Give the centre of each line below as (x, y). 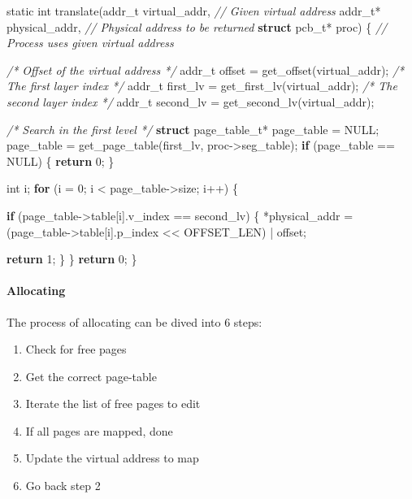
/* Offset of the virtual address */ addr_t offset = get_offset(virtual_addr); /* (206, 69)
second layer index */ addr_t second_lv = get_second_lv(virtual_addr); (191, 101)
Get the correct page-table (91, 376)
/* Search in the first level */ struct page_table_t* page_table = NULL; (193, 129)
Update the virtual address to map (112, 458)
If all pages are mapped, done (99, 430)
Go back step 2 (63, 486)
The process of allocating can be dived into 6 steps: (134, 321)
